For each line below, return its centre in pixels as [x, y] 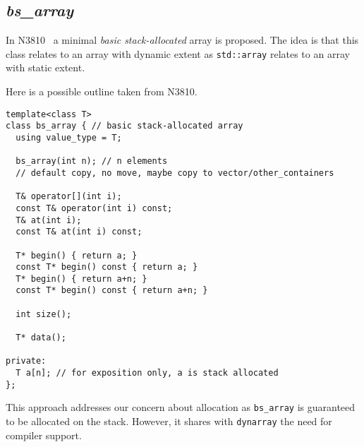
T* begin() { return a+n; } [81, 279]
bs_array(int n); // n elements [92, 161]
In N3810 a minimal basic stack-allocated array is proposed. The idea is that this [182, 40]
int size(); [44, 314]
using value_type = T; [69, 137]
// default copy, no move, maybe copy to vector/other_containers [175, 173]
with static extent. [45, 67]
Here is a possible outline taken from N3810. [102, 91]
